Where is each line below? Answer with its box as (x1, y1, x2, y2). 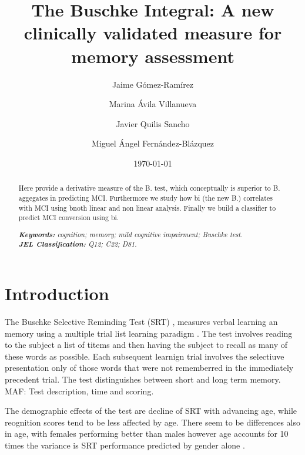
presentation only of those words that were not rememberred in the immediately (5, 361, 294, 374)
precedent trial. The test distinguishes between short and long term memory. (5, 373, 281, 385)
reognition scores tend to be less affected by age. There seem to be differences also (5, 416, 301, 428)
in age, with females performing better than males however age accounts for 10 (5, 427, 289, 440)
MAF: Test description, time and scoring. (5, 384, 154, 397)
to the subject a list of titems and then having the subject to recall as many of (5, 338, 288, 351)
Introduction (5, 281, 109, 305)
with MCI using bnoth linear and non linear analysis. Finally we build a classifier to (18, 202, 276, 212)
